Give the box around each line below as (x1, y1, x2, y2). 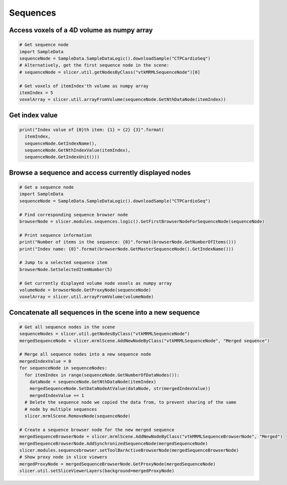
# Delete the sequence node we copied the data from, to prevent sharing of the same (24, 399, 237, 405)
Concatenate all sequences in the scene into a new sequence (9, 308, 200, 317)
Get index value (9, 111, 58, 119)
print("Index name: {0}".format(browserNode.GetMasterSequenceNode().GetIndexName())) (19, 246, 234, 252)
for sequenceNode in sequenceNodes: (19, 365, 108, 371)
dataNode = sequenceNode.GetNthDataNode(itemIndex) (29, 379, 157, 384)
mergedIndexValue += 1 (29, 393, 84, 398)
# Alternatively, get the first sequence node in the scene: (19, 63, 169, 68)
